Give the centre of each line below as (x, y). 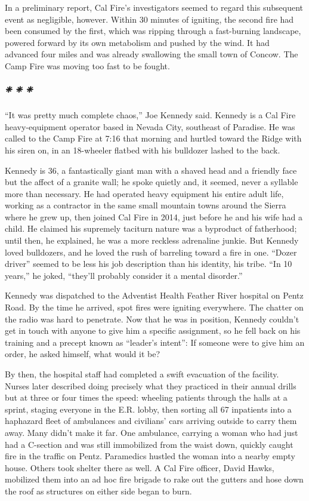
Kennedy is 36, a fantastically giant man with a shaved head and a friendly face (151, 170)
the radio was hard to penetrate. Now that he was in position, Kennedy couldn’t (152, 319)
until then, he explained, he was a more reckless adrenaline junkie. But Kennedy (152, 240)
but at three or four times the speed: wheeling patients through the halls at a (146, 397)
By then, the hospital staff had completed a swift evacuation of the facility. (142, 374)
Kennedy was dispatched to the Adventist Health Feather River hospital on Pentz (154, 295)
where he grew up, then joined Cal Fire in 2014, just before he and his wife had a (154, 216)
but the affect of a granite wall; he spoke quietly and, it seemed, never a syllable (152, 182)
